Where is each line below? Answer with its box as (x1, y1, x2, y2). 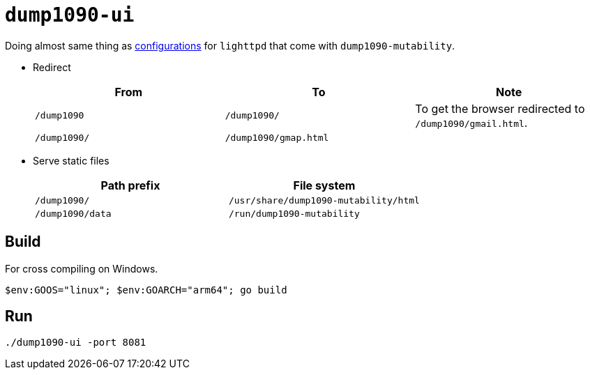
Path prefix (100, 178, 160, 192)
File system (293, 178, 356, 192)
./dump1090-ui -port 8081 (5, 337, 146, 349)
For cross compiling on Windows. (5, 262, 158, 275)
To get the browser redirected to (415, 101, 585, 116)
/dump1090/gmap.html (225, 132, 329, 143)
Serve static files (33, 154, 109, 167)
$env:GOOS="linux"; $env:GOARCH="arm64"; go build (5, 284, 287, 296)
